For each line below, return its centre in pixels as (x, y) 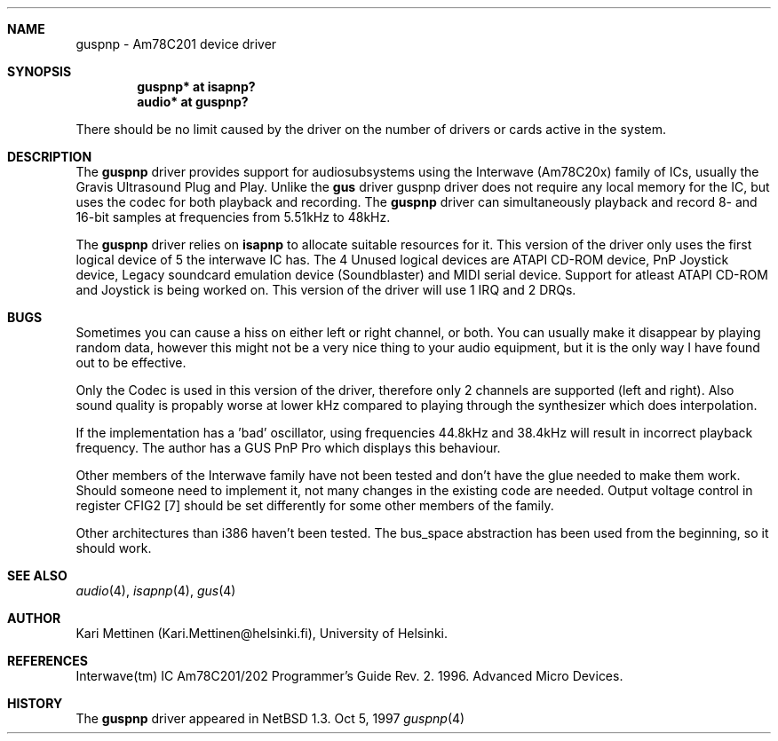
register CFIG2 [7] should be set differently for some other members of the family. (315, 505)
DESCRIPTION (50, 157)
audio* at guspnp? (193, 102)
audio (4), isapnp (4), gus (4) (156, 591)
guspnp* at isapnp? (196, 87)
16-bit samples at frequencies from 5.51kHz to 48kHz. (233, 217)
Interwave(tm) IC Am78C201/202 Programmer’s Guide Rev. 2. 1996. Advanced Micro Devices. (349, 676)
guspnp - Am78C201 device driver (176, 44)
